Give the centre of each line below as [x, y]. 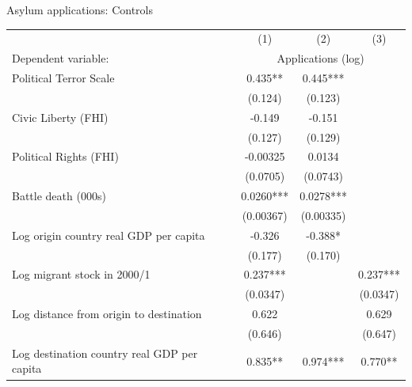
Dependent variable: [61, 58]
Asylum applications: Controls [80, 9]
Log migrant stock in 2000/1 [81, 274]
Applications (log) [320, 58]
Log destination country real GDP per [105, 353]
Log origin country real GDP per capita [109, 235]
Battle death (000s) [59, 196]
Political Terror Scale [63, 78]
